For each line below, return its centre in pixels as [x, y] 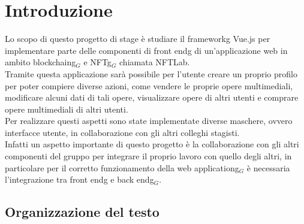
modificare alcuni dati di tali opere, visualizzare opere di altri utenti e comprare [152, 97]
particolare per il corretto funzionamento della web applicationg [122, 167]
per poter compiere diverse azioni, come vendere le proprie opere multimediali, [149, 85]
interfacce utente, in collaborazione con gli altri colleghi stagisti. [122, 132]
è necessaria [268, 167]
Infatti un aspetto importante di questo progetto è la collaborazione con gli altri [152, 144]
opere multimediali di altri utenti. [67, 109]
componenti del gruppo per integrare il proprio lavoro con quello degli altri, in [148, 156]
